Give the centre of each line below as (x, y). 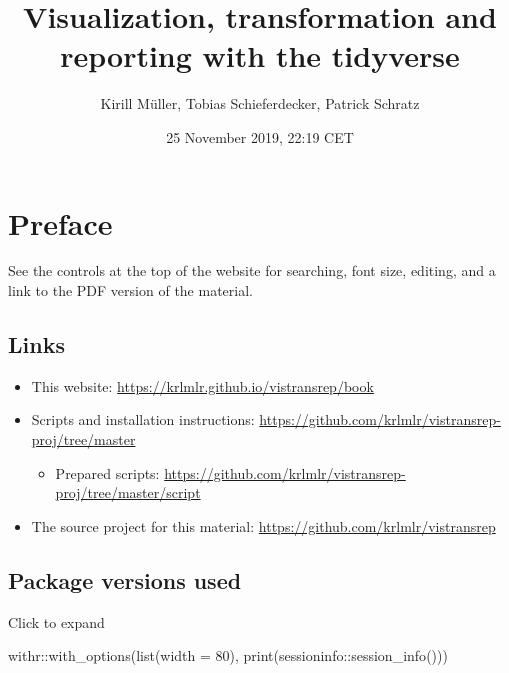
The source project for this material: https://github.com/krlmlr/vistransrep (263, 525)
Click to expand (56, 621)
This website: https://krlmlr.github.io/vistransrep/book (202, 385)
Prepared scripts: (107, 472)
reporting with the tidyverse (260, 55)
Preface (60, 222)
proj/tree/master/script (128, 492)
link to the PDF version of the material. (130, 290)
